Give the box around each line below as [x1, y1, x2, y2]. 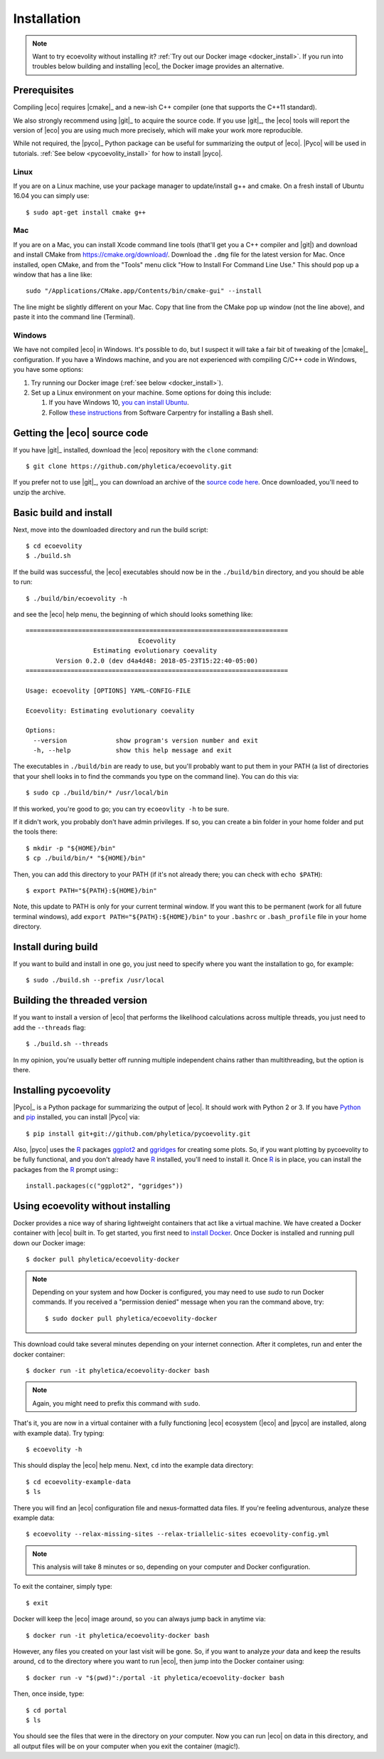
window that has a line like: [13, 271, 92, 279]
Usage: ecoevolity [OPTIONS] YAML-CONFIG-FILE [26, 686, 191, 695]
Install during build [13, 940, 98, 953]
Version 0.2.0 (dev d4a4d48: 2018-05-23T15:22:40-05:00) [55, 656, 259, 665]
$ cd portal [26, 1706, 68, 1714]
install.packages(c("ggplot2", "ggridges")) [26, 1182, 184, 1190]
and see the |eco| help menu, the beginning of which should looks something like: [13, 610, 253, 619]
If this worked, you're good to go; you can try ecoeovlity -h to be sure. [13, 804, 230, 813]
